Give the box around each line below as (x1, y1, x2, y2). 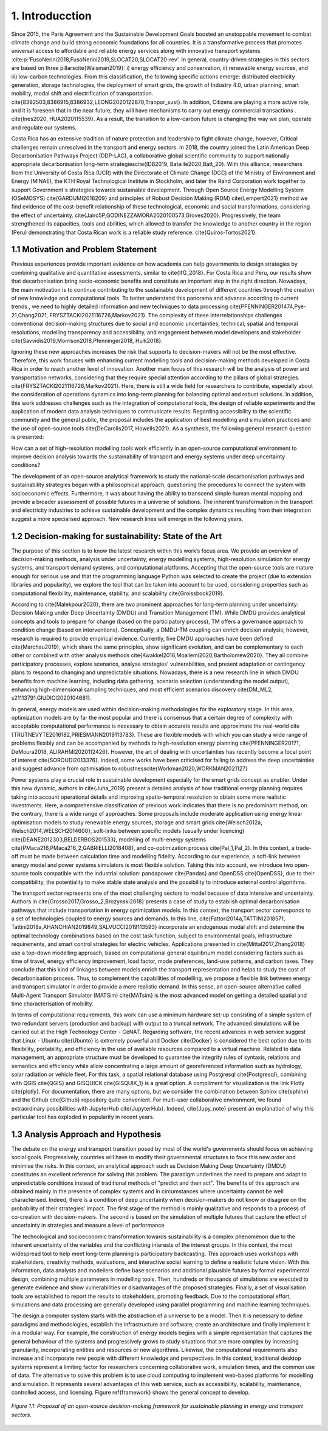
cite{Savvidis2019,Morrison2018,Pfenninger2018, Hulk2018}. (11, 337, 163, 344)
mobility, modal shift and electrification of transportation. (11, 90, 154, 97)
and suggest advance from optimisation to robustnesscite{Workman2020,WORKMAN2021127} (11, 765, 248, 772)
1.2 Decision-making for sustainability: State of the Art (11, 531, 222, 541)
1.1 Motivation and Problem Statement (11, 244, 157, 255)
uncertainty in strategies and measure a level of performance (11, 1222, 165, 1229)
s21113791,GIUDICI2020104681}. (11, 694, 92, 702)
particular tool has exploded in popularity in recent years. (11, 1113, 155, 1121)
